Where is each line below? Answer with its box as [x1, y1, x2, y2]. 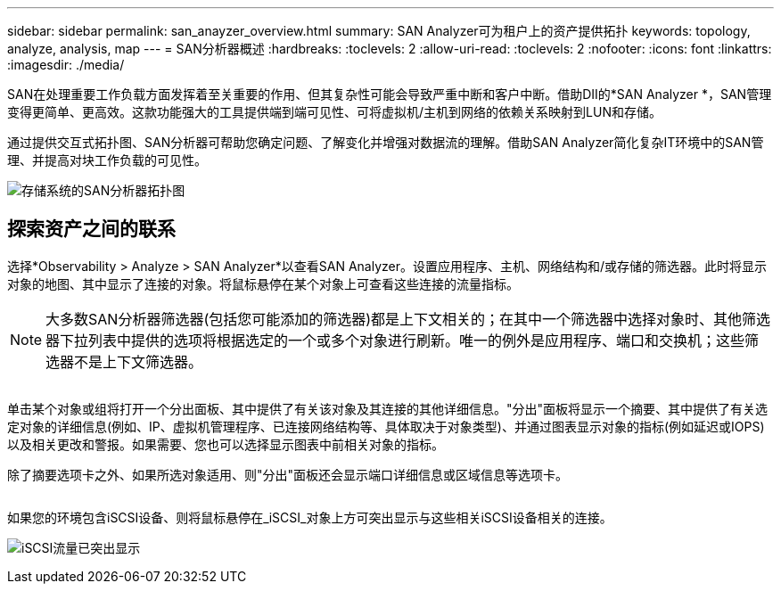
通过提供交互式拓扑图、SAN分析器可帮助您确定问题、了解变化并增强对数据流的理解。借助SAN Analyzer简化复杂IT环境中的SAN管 [7, 135, 764, 150]
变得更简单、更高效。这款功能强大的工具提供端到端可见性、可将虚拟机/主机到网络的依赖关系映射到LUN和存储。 [7, 104, 662, 119]
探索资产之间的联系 [7, 218, 176, 241]
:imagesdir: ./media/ [7, 57, 125, 72]
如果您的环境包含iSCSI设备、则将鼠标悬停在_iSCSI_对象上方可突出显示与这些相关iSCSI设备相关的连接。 [7, 509, 612, 525]
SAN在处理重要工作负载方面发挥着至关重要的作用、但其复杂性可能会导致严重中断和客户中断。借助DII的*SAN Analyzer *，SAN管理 [7, 86, 772, 102]
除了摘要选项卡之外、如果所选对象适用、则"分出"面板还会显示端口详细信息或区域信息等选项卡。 [7, 466, 569, 482]
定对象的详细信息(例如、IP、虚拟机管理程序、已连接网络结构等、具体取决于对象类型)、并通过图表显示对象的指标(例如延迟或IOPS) [7, 418, 765, 434]
